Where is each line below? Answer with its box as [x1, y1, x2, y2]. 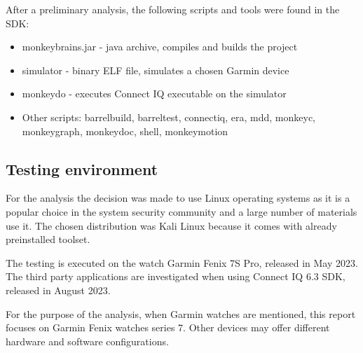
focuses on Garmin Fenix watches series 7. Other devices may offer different [6, 320, 330, 335]
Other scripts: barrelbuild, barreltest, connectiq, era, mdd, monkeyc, [22, 109, 316, 124]
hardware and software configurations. [6, 333, 169, 348]
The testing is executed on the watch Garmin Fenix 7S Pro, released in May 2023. [6, 255, 358, 270]
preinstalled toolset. [6, 232, 90, 247]
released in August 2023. [6, 282, 111, 297]
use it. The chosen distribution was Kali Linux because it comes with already [6, 218, 337, 233]
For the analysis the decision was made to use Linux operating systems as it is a [6, 191, 350, 205]
